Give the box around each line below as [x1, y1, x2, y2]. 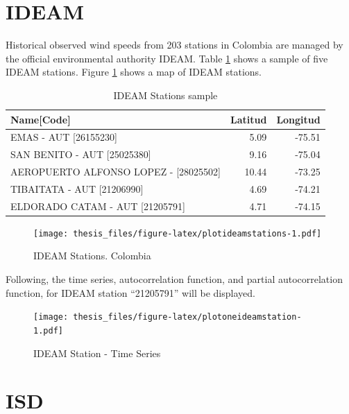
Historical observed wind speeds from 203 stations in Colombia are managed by [6, 37, 343, 52]
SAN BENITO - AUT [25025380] [10, 147, 151, 162]
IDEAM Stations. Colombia [33, 248, 151, 263]
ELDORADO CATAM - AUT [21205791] [10, 198, 185, 213]
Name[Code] [10, 112, 71, 126]
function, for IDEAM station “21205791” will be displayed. [6, 285, 255, 300]
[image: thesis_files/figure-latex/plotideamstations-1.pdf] [33, 228, 322, 239]
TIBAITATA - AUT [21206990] [10, 181, 144, 196]
